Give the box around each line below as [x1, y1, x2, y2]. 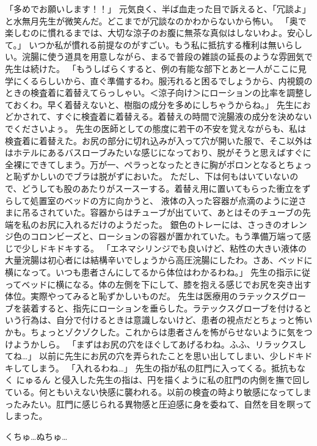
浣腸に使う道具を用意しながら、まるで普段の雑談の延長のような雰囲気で [21, 50, 313, 63]
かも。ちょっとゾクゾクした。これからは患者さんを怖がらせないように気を [5, 326, 304, 338]
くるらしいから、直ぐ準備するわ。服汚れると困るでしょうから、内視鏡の [21, 74, 313, 87]
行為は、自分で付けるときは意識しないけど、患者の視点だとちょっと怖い [21, 313, 313, 326]
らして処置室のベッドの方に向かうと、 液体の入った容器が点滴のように [5, 194, 290, 207]
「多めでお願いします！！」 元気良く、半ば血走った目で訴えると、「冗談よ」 [5, 2, 311, 15]
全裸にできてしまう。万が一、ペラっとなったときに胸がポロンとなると [5, 158, 286, 170]
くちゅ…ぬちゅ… [5, 430, 68, 442]
